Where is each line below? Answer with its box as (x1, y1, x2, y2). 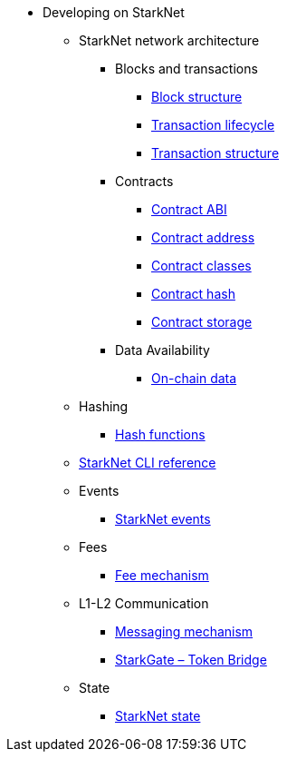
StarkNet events (115, 511, 211, 527)
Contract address (151, 230, 255, 245)
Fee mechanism (115, 567, 209, 583)
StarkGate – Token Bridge (115, 652, 267, 667)
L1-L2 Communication (79, 596, 209, 611)
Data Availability (115, 342, 210, 358)
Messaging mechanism (115, 624, 254, 639)
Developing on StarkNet (43, 5, 185, 20)
